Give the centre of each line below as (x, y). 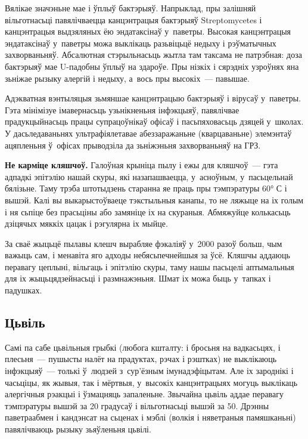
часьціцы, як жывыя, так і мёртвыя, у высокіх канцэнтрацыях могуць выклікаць (151, 382)
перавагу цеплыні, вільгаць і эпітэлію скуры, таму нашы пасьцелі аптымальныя (150, 266)
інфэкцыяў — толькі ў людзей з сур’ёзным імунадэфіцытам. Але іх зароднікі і (149, 371)
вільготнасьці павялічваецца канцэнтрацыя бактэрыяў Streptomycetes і (133, 19)
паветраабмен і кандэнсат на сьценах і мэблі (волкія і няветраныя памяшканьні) (150, 417)
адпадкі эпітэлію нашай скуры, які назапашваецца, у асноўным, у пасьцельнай (149, 176)
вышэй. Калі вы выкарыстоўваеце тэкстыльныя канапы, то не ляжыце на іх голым (154, 200)
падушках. (24, 290)
